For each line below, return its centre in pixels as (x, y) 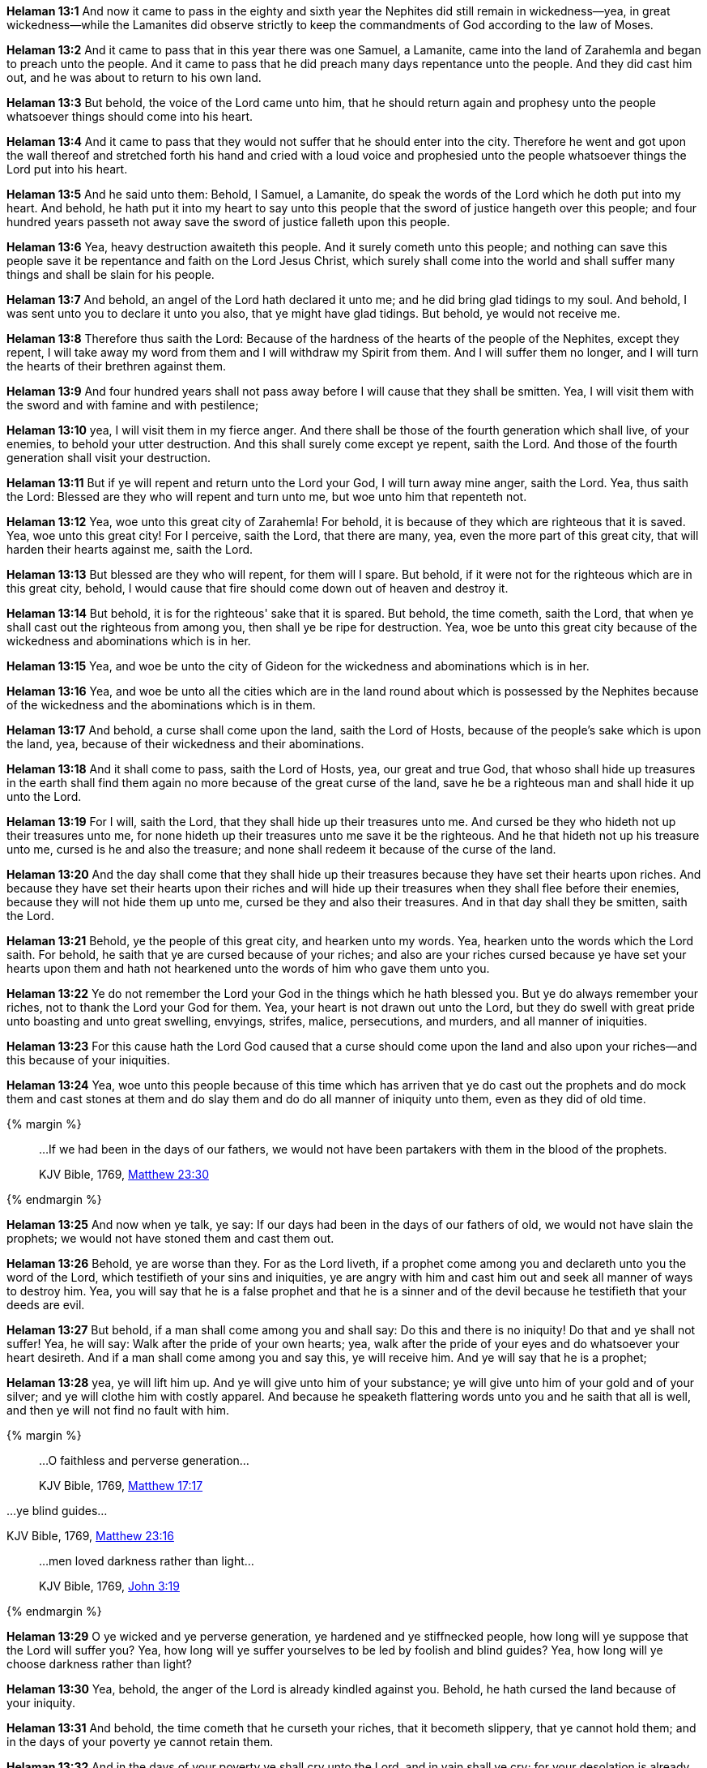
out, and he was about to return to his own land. (134, 77)
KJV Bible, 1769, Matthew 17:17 (121, 1485)
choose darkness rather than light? (99, 1664)
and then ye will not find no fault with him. (118, 1410)
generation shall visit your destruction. (109, 458)
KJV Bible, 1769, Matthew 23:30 (124, 1174)
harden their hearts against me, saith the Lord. (130, 549)
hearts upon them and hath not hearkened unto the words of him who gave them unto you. (248, 968)
